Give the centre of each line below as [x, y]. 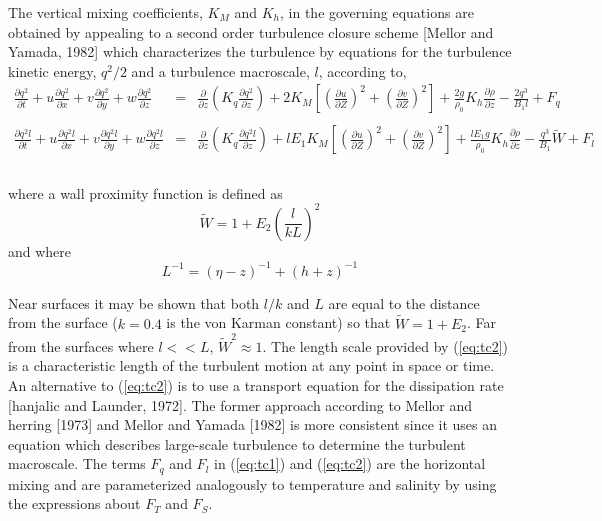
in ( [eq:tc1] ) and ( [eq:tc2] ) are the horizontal [349, 463]
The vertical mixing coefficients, [105, 12]
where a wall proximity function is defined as [145, 192]
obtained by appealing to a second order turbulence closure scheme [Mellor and [251, 31]
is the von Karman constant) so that [278, 322]
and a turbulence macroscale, [220, 70]
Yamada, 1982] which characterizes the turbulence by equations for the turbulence [260, 51]
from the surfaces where [81, 345]
